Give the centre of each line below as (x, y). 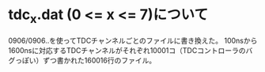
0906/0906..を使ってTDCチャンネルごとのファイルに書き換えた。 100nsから (133, 40)
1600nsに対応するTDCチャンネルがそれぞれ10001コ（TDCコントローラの (127, 50)
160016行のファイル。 (120, 60)
